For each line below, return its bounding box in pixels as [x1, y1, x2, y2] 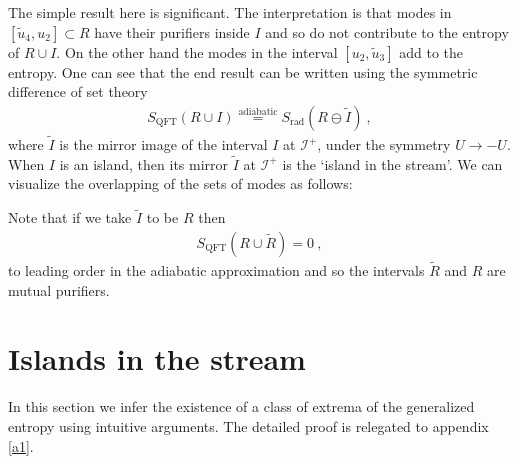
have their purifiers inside [94, 21, 250, 42]
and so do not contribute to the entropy [265, 21, 509, 42]
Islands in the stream [8, 338, 306, 379]
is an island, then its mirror [59, 153, 229, 174]
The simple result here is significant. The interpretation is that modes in [8, 2, 452, 22]
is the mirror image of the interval [59, 134, 268, 155]
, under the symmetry [317, 134, 451, 155]
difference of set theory [8, 81, 148, 102]
